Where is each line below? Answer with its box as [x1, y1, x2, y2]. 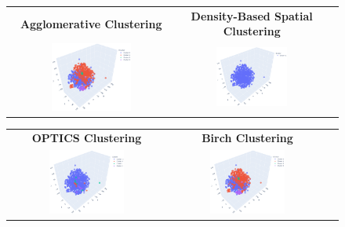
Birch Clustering [202, 130, 293, 146]
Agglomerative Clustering [20, 15, 162, 31]
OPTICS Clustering [31, 130, 142, 146]
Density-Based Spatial [191, 7, 313, 24]
